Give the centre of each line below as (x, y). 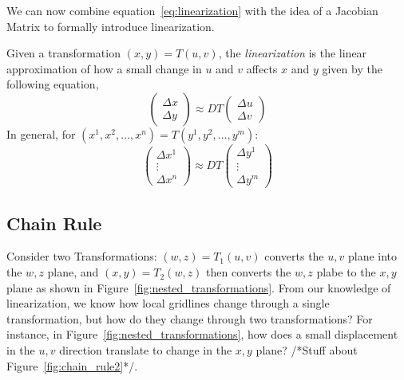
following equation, (53, 84)
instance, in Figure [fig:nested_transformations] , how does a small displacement (202, 334)
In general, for (41, 133)
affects (262, 68)
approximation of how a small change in (104, 68)
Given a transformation (63, 53)
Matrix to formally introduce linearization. (111, 26)
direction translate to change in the (146, 350)
